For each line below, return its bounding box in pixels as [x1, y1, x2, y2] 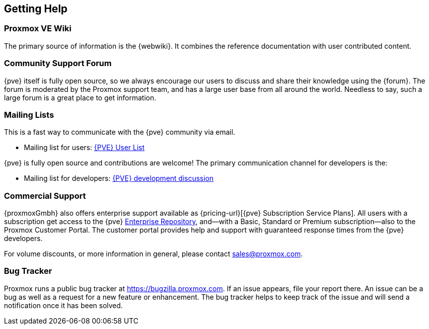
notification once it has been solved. [4, 301, 123, 310]
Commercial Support [4, 190, 86, 201]
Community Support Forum [4, 58, 112, 69]
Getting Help [4, 2, 68, 15]
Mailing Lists [4, 109, 54, 120]
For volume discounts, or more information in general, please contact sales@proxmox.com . [4, 249, 303, 258]
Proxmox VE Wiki [4, 23, 72, 34]
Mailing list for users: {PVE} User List [24, 143, 145, 152]
